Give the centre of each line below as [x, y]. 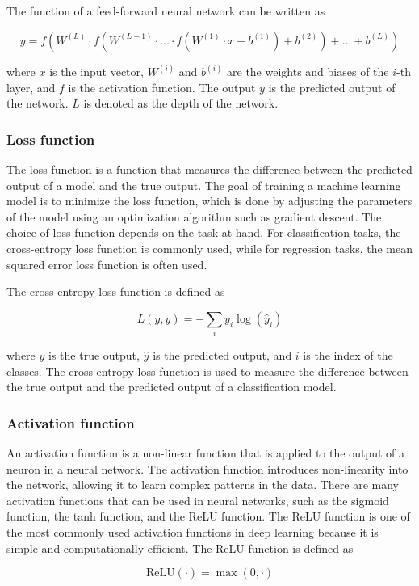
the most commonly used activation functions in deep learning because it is [193, 532]
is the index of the [348, 355]
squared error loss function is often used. [107, 264]
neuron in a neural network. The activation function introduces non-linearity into [207, 468]
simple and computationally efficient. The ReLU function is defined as [180, 548]
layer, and [31, 87]
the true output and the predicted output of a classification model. [172, 387]
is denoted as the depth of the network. [181, 103]
